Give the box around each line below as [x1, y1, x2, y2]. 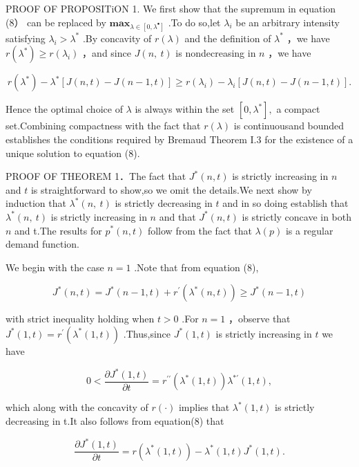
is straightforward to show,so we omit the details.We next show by [30, 182, 312, 196]
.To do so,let [168, 15, 221, 29]
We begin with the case [6, 259, 104, 274]
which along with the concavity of [6, 400, 148, 414]
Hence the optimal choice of [6, 102, 123, 116]
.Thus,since [123, 326, 171, 340]
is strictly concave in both [242, 209, 352, 223]
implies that [178, 400, 230, 414]
